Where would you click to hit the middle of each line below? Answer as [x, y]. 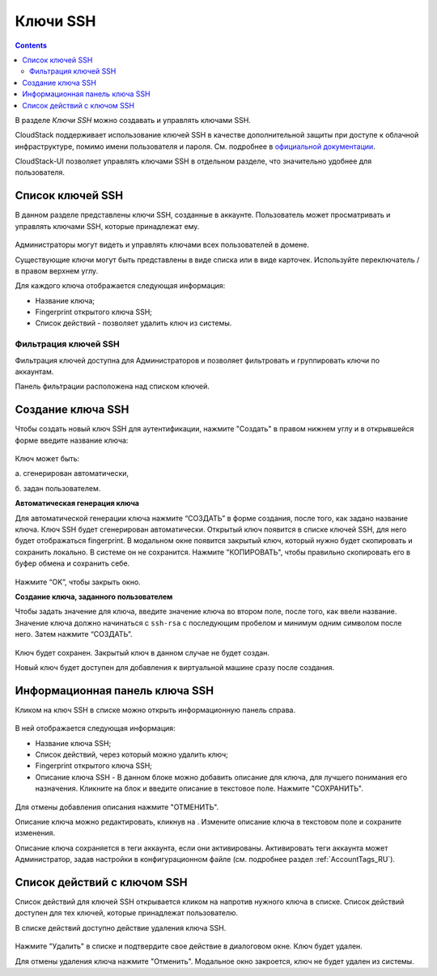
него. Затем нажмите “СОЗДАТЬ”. [74, 634]
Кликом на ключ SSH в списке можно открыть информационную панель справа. [155, 710]
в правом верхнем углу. [57, 270]
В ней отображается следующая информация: [95, 728]
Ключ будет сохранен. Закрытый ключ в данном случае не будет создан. [142, 652]
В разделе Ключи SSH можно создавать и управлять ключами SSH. [133, 120]
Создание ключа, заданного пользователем [94, 596]
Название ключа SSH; [73, 743]
